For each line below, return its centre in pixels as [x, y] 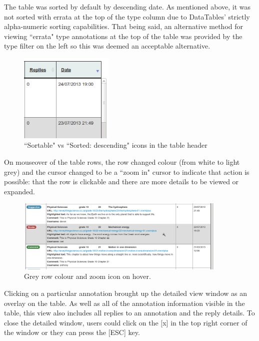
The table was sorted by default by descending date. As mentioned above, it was [127, 7]
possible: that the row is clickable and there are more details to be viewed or [121, 182]
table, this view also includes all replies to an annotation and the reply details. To [129, 313]
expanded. [19, 191]
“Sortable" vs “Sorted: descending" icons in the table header [116, 145]
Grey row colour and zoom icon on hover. [87, 276]
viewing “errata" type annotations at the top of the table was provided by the [123, 36]
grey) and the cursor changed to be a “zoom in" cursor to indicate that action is [127, 172]
